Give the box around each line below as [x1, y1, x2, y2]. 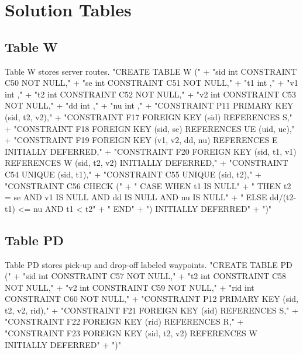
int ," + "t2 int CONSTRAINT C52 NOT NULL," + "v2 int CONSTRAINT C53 [5, 88, 297, 100]
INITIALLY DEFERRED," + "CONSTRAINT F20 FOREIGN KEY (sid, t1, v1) [5, 145, 297, 157]
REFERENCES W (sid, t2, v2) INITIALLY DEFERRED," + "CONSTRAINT [5, 156, 288, 169]
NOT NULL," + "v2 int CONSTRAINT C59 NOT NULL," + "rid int [5, 281, 254, 293]
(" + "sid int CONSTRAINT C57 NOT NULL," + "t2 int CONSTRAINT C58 [5, 270, 287, 282]
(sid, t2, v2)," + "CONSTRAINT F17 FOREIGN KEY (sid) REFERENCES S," [5, 110, 292, 123]
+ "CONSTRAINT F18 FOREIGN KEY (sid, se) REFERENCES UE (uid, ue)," [5, 122, 295, 134]
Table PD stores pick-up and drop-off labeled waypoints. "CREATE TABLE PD [5, 258, 292, 270]
